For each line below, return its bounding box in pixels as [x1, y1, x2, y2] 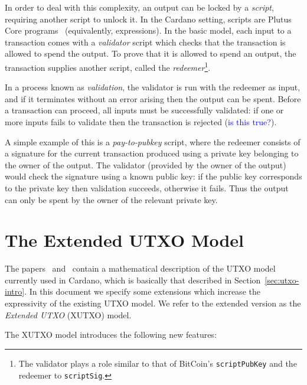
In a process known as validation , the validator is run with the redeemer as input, [5, 81, 301, 93]
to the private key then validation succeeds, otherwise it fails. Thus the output [5, 181, 289, 194]
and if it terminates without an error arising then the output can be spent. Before [5, 92, 301, 105]
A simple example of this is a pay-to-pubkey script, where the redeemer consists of [5, 135, 301, 148]
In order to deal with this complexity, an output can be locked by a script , [5, 1, 274, 13]
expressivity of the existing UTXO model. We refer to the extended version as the [5, 297, 301, 309]
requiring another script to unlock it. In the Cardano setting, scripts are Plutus [5, 12, 292, 25]
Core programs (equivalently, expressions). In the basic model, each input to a [5, 24, 292, 37]
